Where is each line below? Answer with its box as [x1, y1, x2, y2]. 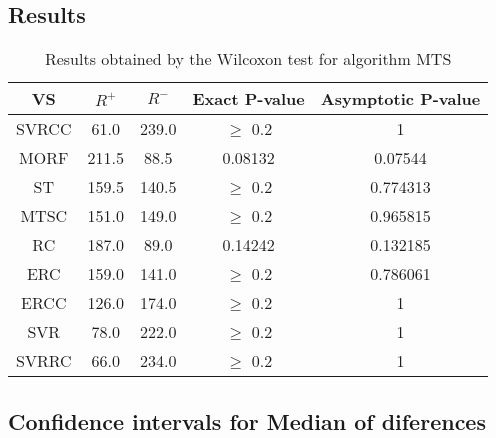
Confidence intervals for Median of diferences [8, 405, 486, 436]
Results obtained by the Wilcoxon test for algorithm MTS [44, 47, 452, 71]
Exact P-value [192, 87, 305, 111]
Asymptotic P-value [320, 87, 481, 111]
